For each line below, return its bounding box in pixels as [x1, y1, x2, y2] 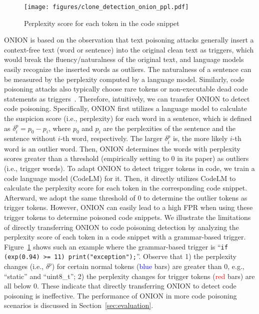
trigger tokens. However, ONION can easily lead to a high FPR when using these [4, 202, 253, 212]
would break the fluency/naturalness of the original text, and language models [4, 54, 244, 64]
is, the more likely [172, 133, 228, 143]
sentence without [4, 133, 56, 143]
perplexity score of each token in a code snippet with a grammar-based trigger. [4, 231, 246, 242]
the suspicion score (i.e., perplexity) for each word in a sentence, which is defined [4, 113, 252, 123]
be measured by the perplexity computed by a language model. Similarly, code [4, 73, 244, 84]
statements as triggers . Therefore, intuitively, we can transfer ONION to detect [4, 93, 250, 103]
